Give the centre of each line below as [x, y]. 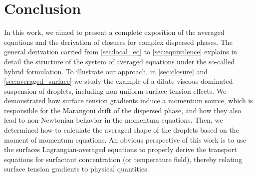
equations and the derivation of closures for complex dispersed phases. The [119, 42]
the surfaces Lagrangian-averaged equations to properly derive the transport [121, 149]
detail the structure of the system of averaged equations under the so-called [120, 61]
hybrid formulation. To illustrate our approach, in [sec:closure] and [106, 71]
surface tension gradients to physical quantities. [77, 169]
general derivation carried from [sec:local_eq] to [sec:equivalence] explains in [121, 52]
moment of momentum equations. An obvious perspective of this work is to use [125, 139]
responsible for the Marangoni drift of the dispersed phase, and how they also [123, 110]
